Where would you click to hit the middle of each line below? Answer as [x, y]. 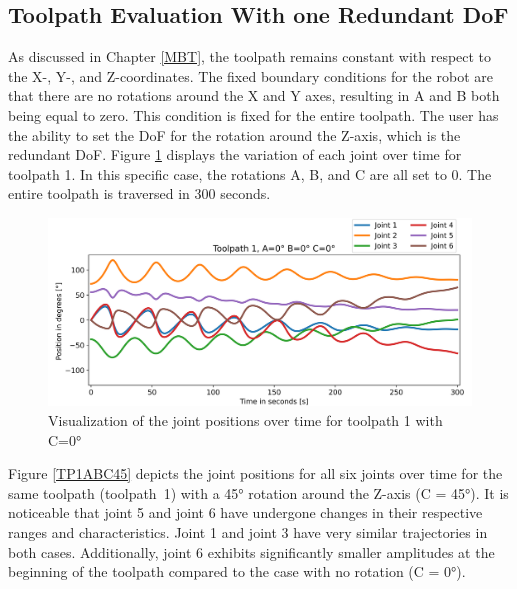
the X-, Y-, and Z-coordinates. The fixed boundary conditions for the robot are [250, 75]
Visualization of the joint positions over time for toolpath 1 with [245, 419]
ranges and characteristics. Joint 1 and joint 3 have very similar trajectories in [248, 531]
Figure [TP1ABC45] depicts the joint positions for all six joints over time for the [255, 473]
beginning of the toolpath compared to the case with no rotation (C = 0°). [237, 571]
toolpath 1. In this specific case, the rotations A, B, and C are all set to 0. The [250, 173]
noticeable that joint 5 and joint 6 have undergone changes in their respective [245, 512]
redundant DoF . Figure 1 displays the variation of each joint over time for [235, 154]
